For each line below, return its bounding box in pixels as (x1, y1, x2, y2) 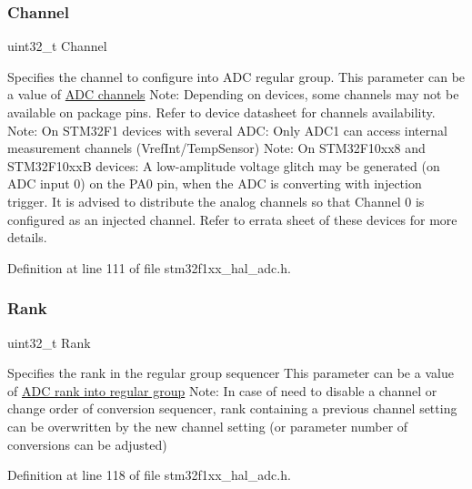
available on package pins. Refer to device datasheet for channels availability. (7, 103, 436, 121)
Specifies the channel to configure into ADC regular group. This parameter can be (7, 66, 466, 86)
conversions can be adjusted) (7, 434, 167, 453)
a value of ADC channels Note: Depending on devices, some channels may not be (7, 85, 459, 104)
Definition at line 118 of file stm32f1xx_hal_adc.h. (7, 465, 291, 484)
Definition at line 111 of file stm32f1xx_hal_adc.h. (7, 258, 291, 277)
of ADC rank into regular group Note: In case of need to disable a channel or (7, 381, 437, 400)
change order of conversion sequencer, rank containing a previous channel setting (7, 399, 457, 418)
